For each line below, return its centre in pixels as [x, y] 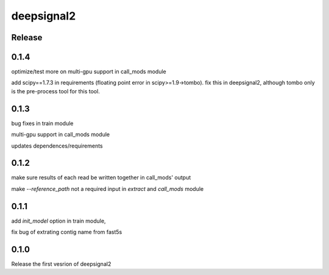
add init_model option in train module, [58, 221]
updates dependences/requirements [57, 146]
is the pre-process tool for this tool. [55, 91]
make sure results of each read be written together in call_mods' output [101, 177]
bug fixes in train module [42, 123]
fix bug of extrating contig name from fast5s [67, 232]
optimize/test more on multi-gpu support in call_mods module [89, 72]
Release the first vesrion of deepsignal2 [61, 264]
